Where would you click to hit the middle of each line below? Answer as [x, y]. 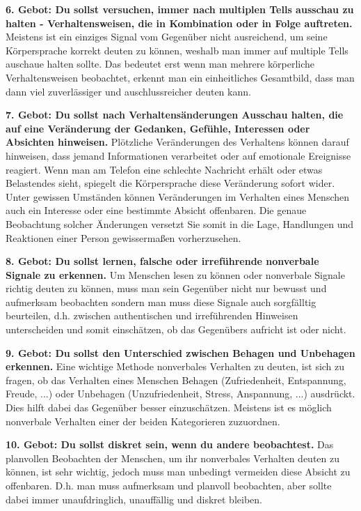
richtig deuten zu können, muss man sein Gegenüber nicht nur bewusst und [166, 288]
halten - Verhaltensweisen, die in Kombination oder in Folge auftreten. [179, 23]
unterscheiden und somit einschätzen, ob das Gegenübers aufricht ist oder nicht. [176, 329]
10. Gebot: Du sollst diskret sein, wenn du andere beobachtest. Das [170, 444]
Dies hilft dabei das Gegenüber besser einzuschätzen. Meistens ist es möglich [169, 407]
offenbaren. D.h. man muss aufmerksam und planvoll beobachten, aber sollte [169, 485]
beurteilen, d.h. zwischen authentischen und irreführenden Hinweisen [152, 315]
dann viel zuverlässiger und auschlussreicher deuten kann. [128, 91]
